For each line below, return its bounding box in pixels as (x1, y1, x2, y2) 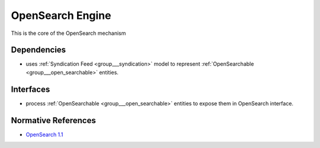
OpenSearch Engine (11, 9, 111, 22)
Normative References (11, 115, 96, 126)
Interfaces (11, 84, 50, 94)
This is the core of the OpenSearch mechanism (11, 30, 126, 37)
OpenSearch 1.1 (25, 131, 63, 138)
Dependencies (11, 45, 66, 55)
